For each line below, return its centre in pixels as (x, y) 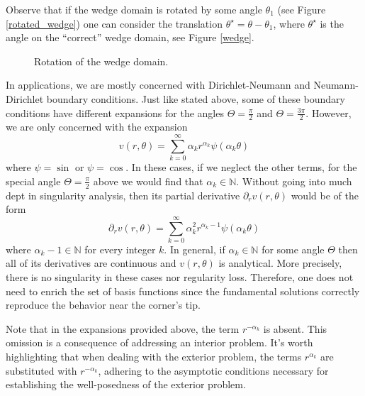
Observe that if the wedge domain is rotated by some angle (134, 9)
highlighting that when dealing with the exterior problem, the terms (154, 356)
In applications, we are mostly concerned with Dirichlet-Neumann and (158, 85)
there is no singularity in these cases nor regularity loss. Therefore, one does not (180, 277)
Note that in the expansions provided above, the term (123, 328)
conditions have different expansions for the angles (115, 112)
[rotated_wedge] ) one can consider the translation (114, 23)
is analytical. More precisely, (280, 263)
